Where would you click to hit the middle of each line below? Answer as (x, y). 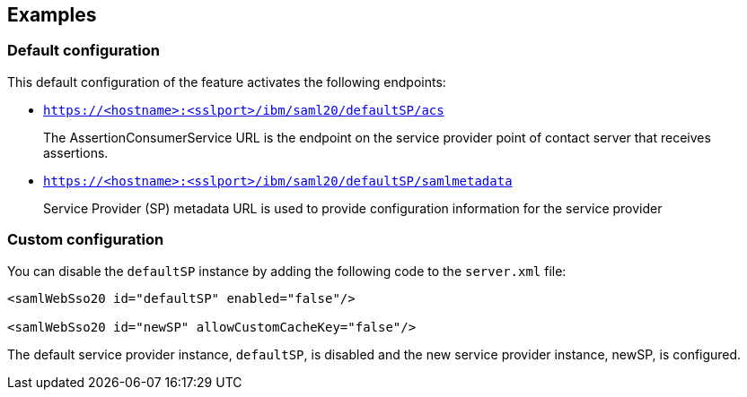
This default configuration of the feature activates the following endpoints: (227, 82)
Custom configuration (86, 240)
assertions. (76, 152)
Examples (52, 15)
